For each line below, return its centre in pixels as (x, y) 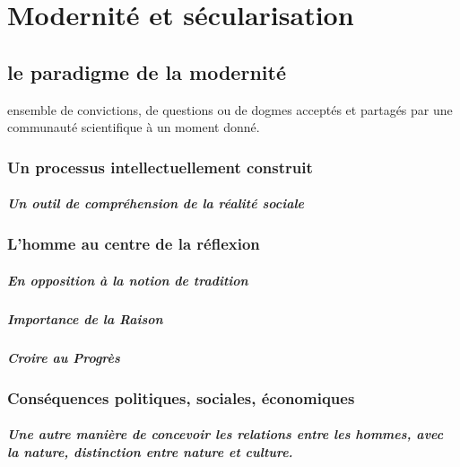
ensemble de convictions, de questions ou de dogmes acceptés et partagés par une (230, 109)
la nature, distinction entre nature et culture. (150, 451)
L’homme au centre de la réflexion (134, 244)
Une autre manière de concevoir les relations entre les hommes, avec (226, 434)
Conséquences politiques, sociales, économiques (181, 397)
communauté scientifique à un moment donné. (134, 127)
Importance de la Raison (85, 318)
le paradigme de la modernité (147, 71)
